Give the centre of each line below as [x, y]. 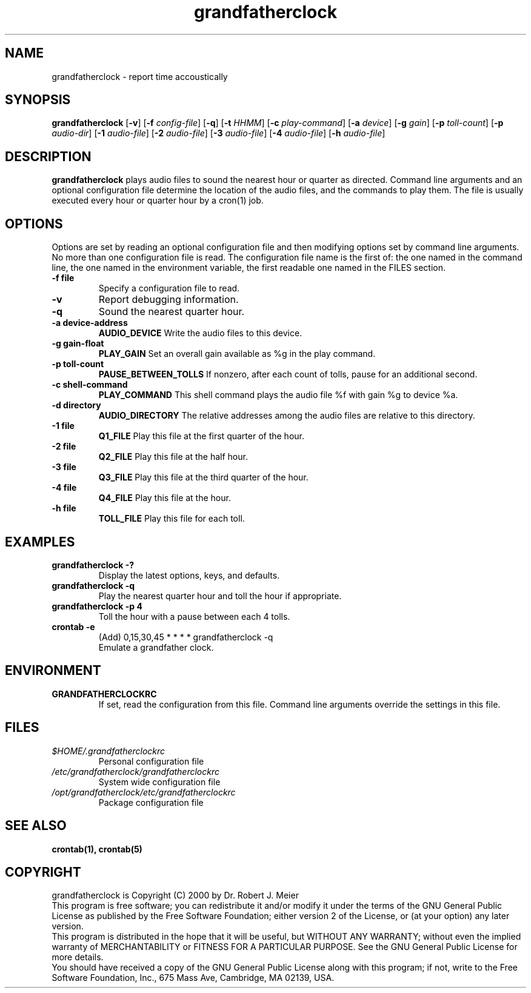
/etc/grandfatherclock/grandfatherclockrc [136, 771]
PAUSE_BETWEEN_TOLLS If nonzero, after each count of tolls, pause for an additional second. [288, 374]
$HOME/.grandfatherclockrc [109, 751]
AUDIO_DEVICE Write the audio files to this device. [200, 333]
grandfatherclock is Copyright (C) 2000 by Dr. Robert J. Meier [175, 895]
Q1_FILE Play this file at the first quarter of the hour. [201, 436]
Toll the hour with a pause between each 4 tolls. [194, 616]
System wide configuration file [159, 782]
